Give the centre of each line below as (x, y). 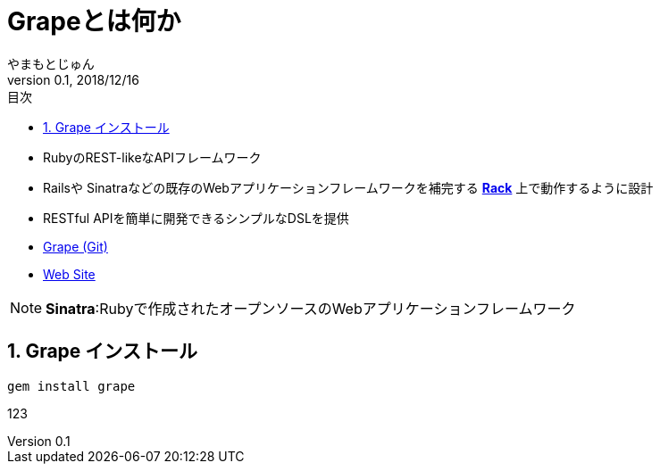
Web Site (69, 274)
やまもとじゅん (51, 63)
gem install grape (71, 386)
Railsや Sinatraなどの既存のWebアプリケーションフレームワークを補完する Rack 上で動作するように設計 (348, 187)
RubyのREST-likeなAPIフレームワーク (152, 157)
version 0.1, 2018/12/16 (73, 79)
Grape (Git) (75, 246)
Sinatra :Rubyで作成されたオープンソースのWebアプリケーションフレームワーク (311, 308)
